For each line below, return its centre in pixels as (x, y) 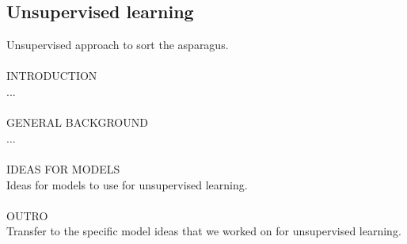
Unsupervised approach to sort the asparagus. (118, 45)
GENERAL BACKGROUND (77, 122)
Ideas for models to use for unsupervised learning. (127, 184)
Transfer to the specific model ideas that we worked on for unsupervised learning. (204, 231)
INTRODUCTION (52, 76)
